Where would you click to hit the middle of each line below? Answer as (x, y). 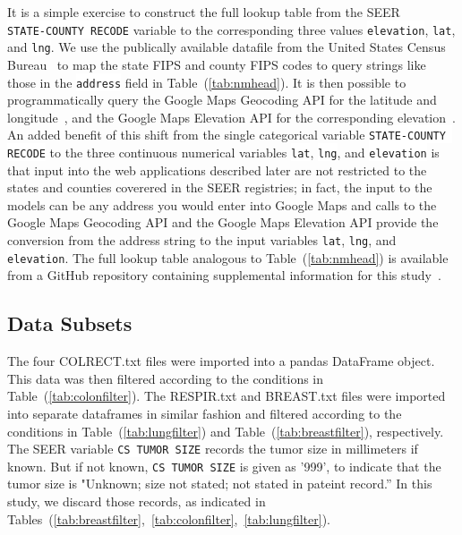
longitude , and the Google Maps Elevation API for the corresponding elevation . (231, 117)
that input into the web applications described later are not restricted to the (217, 170)
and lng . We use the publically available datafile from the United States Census (227, 47)
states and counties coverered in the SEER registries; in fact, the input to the (220, 187)
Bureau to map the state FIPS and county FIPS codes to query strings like (217, 64)
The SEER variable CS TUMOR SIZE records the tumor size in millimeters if (213, 449)
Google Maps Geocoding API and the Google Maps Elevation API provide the (223, 222)
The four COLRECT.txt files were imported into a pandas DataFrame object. (221, 361)
